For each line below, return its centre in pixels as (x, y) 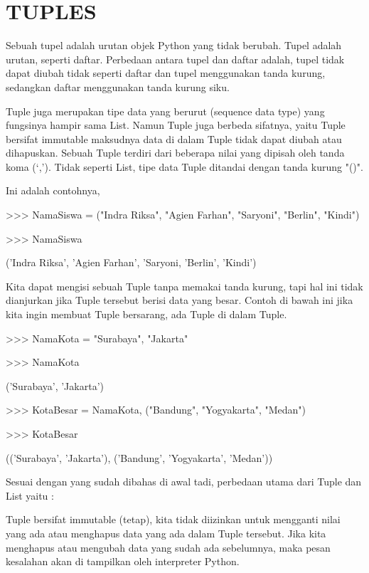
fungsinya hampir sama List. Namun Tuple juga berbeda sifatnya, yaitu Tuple (176, 125)
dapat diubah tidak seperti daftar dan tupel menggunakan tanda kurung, (166, 73)
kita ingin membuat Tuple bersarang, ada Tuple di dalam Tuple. (146, 314)
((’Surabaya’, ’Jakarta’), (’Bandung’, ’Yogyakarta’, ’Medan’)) (139, 457)
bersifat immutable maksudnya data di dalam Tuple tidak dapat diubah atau (174, 138)
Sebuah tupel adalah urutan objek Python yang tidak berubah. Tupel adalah (174, 45)
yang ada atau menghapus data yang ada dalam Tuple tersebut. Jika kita (166, 533)
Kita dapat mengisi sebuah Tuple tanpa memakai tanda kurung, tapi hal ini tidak (184, 286)
